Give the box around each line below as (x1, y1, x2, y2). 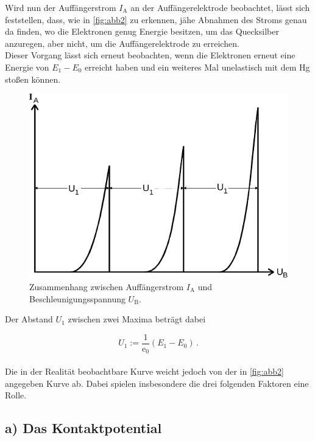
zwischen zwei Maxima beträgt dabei (68, 313, 206, 325)
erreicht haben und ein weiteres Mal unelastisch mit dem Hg (85, 60, 310, 73)
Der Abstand (5, 313, 53, 325)
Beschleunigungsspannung (29, 292, 126, 305)
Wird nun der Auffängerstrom (5, 1, 116, 13)
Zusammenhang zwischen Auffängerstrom (29, 280, 184, 293)
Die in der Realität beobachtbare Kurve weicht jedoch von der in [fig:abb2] (5, 364, 284, 377)
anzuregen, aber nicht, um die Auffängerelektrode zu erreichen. (5, 36, 239, 49)
